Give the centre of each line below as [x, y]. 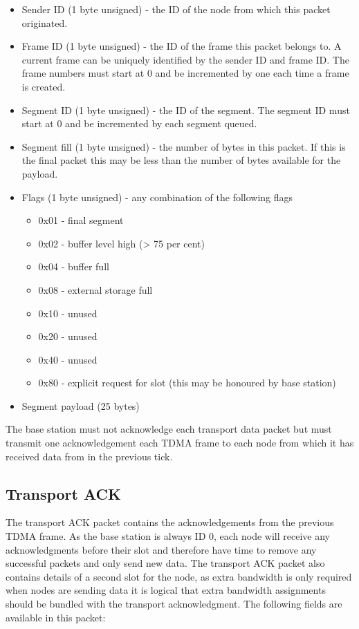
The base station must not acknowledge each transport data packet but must [169, 429]
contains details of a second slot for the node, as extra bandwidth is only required [179, 576]
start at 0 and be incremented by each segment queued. [139, 123]
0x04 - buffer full [74, 266]
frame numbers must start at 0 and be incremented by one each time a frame [185, 73]
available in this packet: [56, 617]
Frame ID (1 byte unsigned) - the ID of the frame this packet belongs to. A [182, 46]
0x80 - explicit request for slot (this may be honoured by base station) [187, 383]
